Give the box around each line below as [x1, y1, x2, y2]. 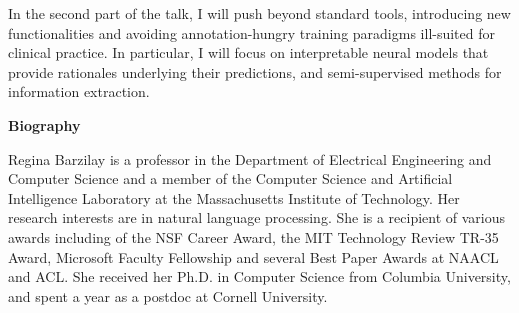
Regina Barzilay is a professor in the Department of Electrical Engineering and [8, 148, 492, 169]
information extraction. [8, 81, 150, 102]
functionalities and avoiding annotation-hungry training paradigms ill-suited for [8, 22, 496, 43]
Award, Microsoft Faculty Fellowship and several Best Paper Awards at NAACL [8, 246, 499, 267]
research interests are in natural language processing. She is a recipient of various [8, 207, 506, 228]
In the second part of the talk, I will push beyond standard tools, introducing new [8, 3, 511, 23]
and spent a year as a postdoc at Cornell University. [8, 285, 328, 306]
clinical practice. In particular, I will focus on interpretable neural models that [8, 42, 489, 63]
